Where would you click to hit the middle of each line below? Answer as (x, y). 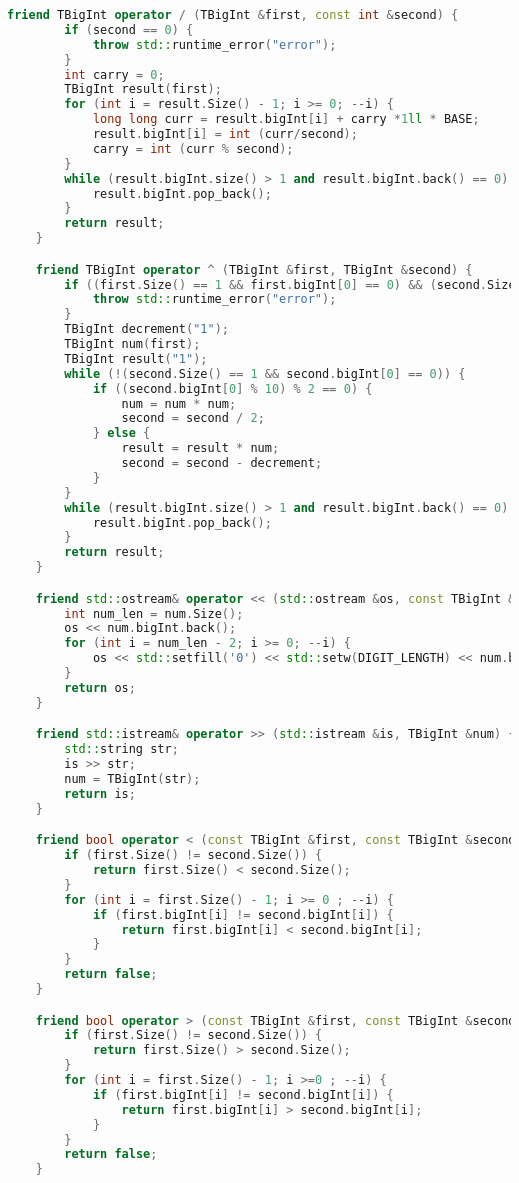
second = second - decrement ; (222, 463)
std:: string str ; (121, 749)
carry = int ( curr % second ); (193, 148)
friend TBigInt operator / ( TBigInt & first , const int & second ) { (233, 15)
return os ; (100, 687)
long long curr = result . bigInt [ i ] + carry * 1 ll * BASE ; (286, 119)
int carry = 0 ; (114, 74)
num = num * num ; (179, 403)
